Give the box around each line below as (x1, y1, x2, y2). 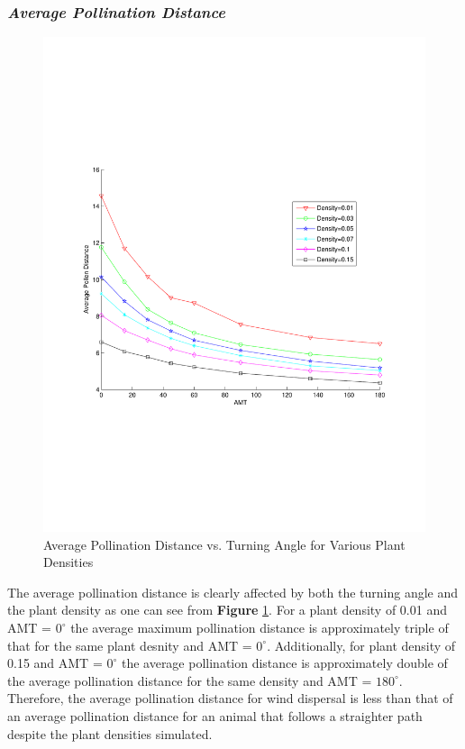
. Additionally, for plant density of (267, 635, 456, 654)
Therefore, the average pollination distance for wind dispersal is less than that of (7, 689, 453, 708)
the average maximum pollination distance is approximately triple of (70, 618, 449, 637)
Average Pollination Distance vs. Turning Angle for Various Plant (43, 534, 406, 553)
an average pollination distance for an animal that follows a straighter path (7, 707, 423, 726)
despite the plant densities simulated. (7, 724, 213, 743)
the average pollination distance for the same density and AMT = (7, 671, 372, 690)
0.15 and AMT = (7, 653, 103, 672)
